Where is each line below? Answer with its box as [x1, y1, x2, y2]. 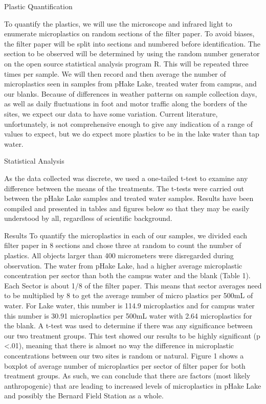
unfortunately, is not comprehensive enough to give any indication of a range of [4, 118, 253, 129]
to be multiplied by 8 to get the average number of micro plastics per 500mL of [4, 290, 253, 301]
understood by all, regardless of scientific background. [4, 213, 172, 223]
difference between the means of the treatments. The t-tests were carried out [4, 183, 245, 193]
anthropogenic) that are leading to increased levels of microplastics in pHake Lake [4, 380, 261, 391]
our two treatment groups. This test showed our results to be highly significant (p [4, 330, 260, 341]
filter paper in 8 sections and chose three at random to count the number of [4, 240, 241, 251]
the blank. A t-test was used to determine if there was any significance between [4, 320, 253, 331]
